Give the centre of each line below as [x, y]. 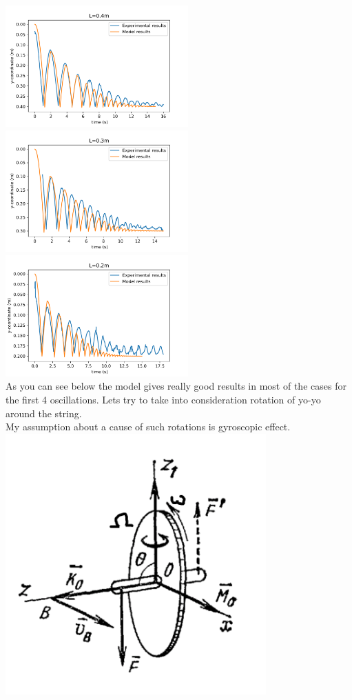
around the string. [44, 413]
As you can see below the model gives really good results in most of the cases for [176, 386]
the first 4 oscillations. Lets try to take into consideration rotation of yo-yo [163, 399]
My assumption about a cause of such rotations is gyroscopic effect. [148, 427]
